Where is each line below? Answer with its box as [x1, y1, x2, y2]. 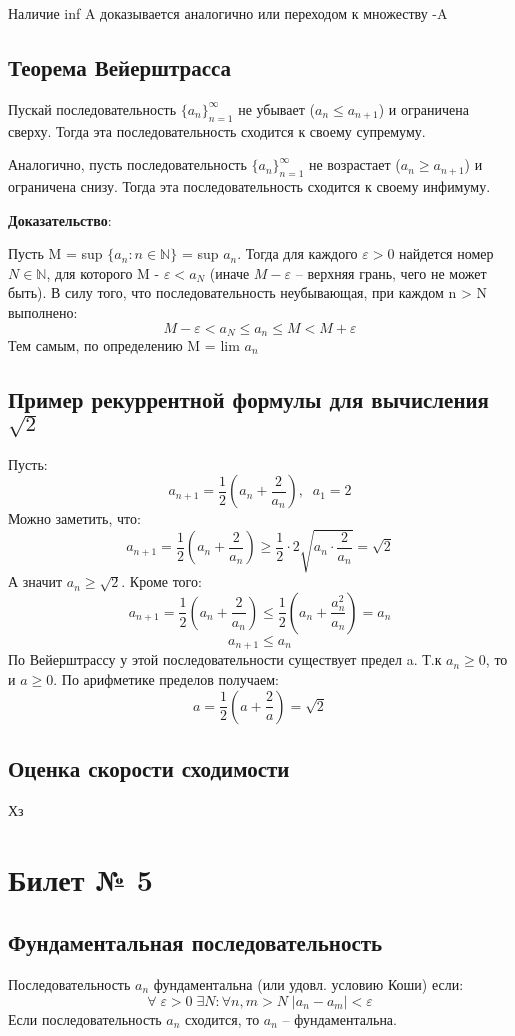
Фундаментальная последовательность [8, 927, 383, 958]
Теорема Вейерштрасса [8, 51, 232, 82]
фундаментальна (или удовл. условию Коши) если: [153, 973, 464, 994]
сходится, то [185, 1008, 260, 1029]
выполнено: [8, 301, 78, 322]
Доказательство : [8, 209, 112, 230]
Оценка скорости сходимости [8, 752, 290, 783]
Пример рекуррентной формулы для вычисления [8, 383, 489, 414]
